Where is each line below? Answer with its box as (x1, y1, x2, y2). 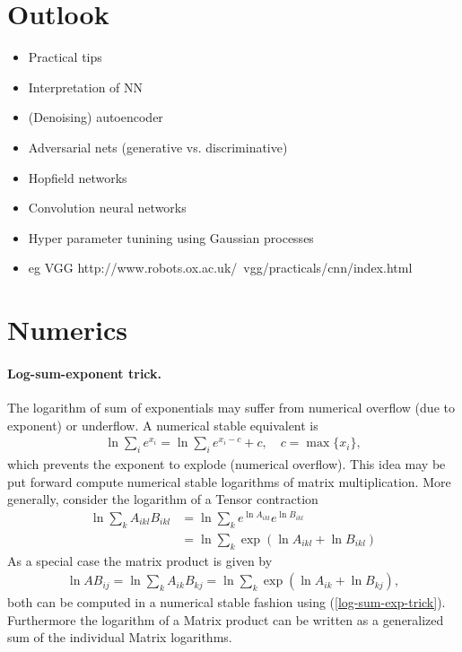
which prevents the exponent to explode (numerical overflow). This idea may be (7, 455, 446, 474)
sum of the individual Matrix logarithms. (7, 628, 232, 647)
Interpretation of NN (28, 77, 144, 96)
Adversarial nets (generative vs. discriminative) (28, 137, 288, 156)
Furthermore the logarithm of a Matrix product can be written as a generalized (7, 610, 444, 629)
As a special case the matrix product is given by (7, 551, 273, 569)
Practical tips (28, 48, 102, 66)
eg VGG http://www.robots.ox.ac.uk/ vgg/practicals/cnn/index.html (28, 258, 413, 277)
